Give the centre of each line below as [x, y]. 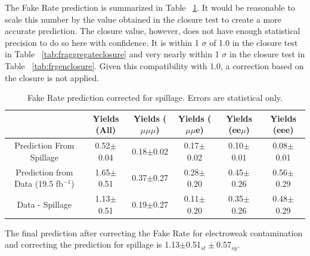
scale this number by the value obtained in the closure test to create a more [143, 19]
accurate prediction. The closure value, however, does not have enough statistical [153, 31]
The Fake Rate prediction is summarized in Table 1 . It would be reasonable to [150, 7]
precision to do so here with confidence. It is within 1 [102, 42]
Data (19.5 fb [39, 183]
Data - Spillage [44, 204]
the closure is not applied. [52, 77]
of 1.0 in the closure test [254, 42]
